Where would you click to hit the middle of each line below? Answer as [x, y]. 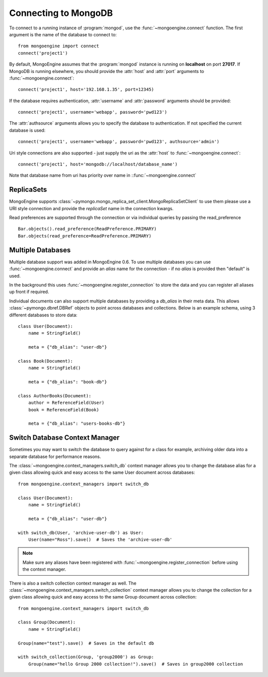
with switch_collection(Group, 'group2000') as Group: [86, 657]
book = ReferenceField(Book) [64, 410]
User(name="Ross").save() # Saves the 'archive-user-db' [100, 539]
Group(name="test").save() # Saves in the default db [86, 643]
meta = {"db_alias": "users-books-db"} [77, 424]
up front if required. [29, 292]
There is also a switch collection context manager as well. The [73, 583]
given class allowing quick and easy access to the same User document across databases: [102, 472]
